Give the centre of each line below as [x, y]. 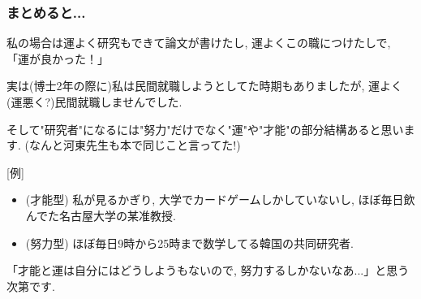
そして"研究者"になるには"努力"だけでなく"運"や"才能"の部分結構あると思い [205, 129]
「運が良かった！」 [58, 58]
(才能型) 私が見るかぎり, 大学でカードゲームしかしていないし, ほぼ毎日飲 [220, 199]
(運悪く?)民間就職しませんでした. [95, 102]
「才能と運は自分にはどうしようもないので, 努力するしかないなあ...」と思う [208, 270]
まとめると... [46, 12]
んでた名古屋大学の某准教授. [101, 215]
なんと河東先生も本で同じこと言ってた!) [135, 145]
